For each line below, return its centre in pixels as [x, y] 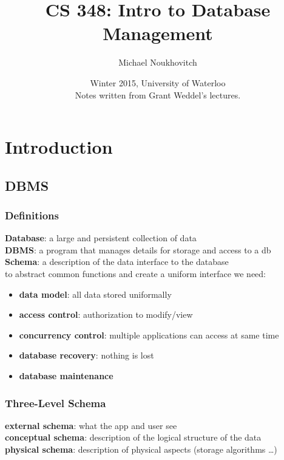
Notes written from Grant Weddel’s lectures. [158, 94]
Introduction [59, 147]
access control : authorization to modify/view [106, 314]
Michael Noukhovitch [158, 62]
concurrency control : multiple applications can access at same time [149, 335]
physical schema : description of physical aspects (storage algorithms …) [141, 449]
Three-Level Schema [56, 403]
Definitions [32, 215]
